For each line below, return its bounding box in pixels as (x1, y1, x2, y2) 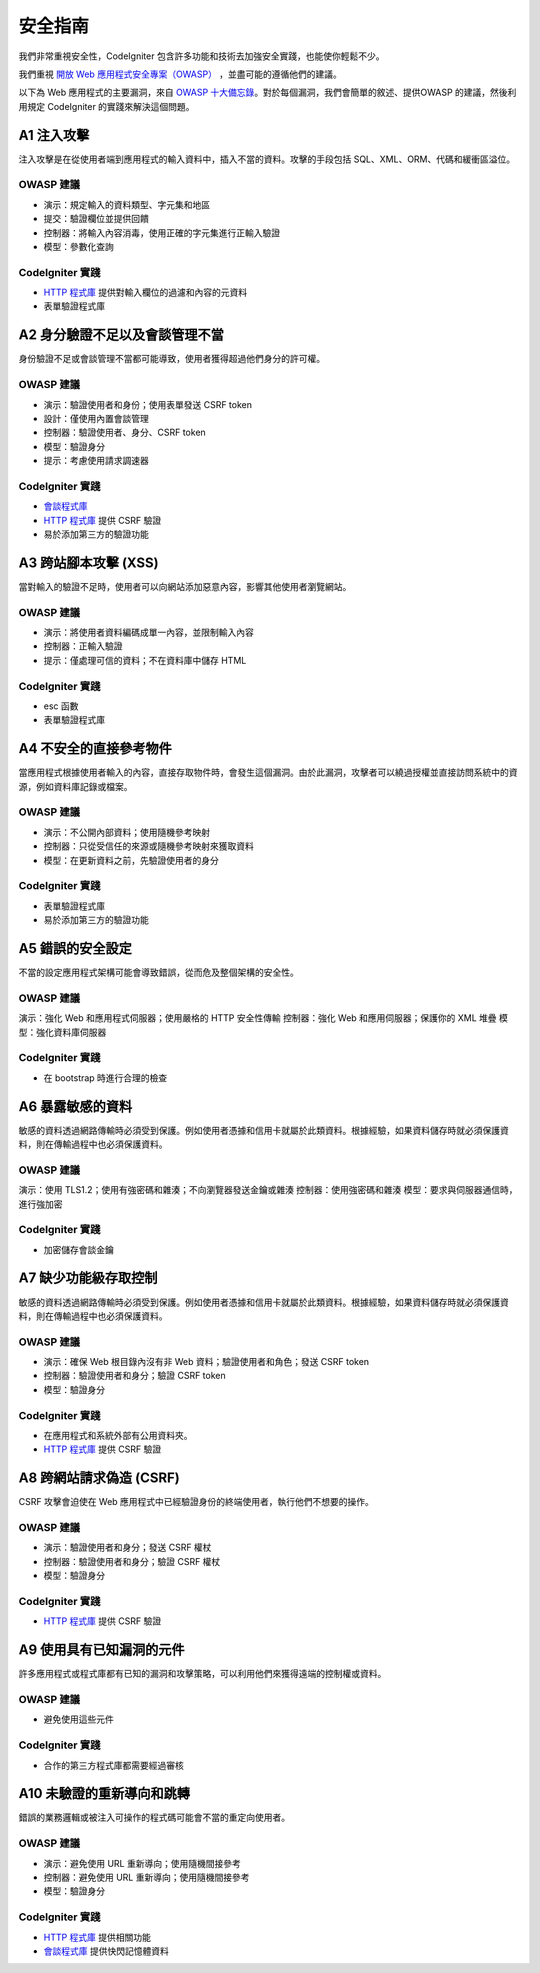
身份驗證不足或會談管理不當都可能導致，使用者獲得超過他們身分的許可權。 (18, 353, 325, 365)
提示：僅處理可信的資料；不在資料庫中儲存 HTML (43, 654, 247, 666)
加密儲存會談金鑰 (43, 1243, 114, 1255)
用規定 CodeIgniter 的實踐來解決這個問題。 (18, 100, 195, 112)
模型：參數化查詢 (43, 240, 114, 252)
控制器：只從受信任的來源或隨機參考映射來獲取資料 (43, 840, 254, 852)
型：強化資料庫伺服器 (18, 1026, 107, 1038)
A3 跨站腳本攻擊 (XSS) (18, 554, 159, 571)
